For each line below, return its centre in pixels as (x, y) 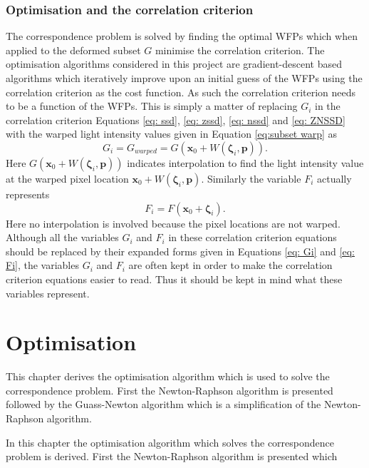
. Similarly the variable (251, 178)
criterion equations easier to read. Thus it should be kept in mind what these (174, 279)
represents (28, 194)
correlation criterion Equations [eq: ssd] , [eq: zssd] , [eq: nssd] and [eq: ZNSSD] (176, 119)
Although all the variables (62, 237)
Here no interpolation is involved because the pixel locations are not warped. (173, 223)
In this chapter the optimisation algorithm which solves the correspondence (170, 442)
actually (334, 178)
